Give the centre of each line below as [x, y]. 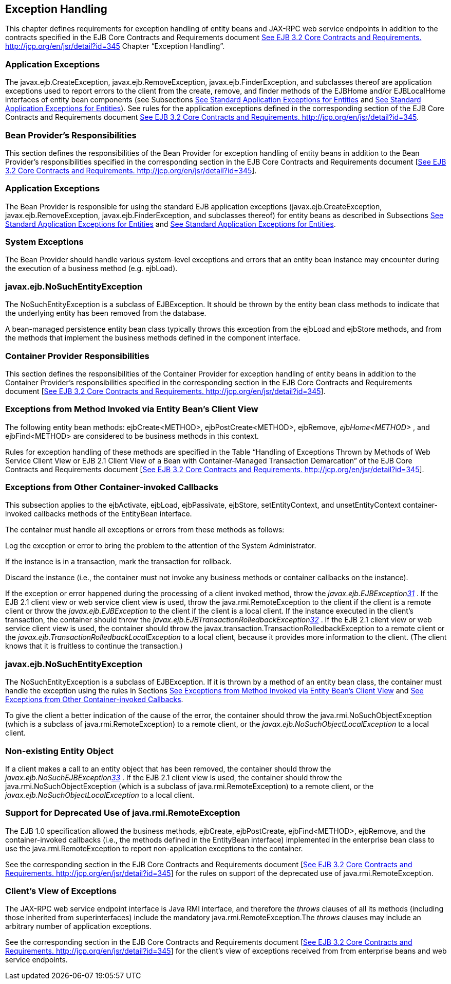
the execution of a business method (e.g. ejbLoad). [91, 269]
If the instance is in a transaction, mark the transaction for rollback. [118, 562]
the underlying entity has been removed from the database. [106, 313]
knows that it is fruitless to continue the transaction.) [94, 646]
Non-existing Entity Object [59, 751]
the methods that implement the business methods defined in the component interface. [153, 338]
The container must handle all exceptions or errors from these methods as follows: [145, 530]
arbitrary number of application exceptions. [78, 926]
